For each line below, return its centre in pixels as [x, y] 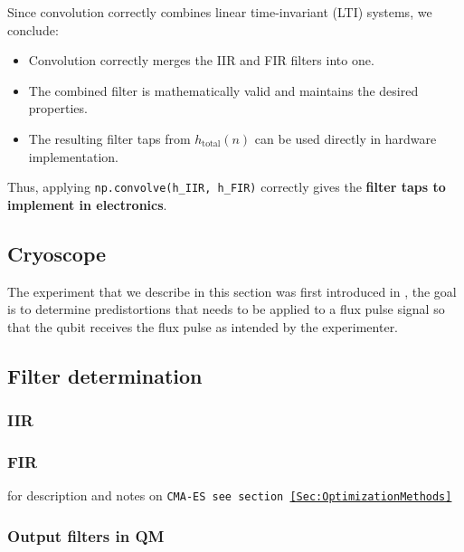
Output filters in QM [86, 535]
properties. [58, 108]
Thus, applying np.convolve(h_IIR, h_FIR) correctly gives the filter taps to [227, 187]
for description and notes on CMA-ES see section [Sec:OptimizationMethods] [230, 495]
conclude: [33, 29]
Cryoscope [57, 253]
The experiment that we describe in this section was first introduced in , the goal [232, 291]
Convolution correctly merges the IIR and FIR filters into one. [201, 60]
